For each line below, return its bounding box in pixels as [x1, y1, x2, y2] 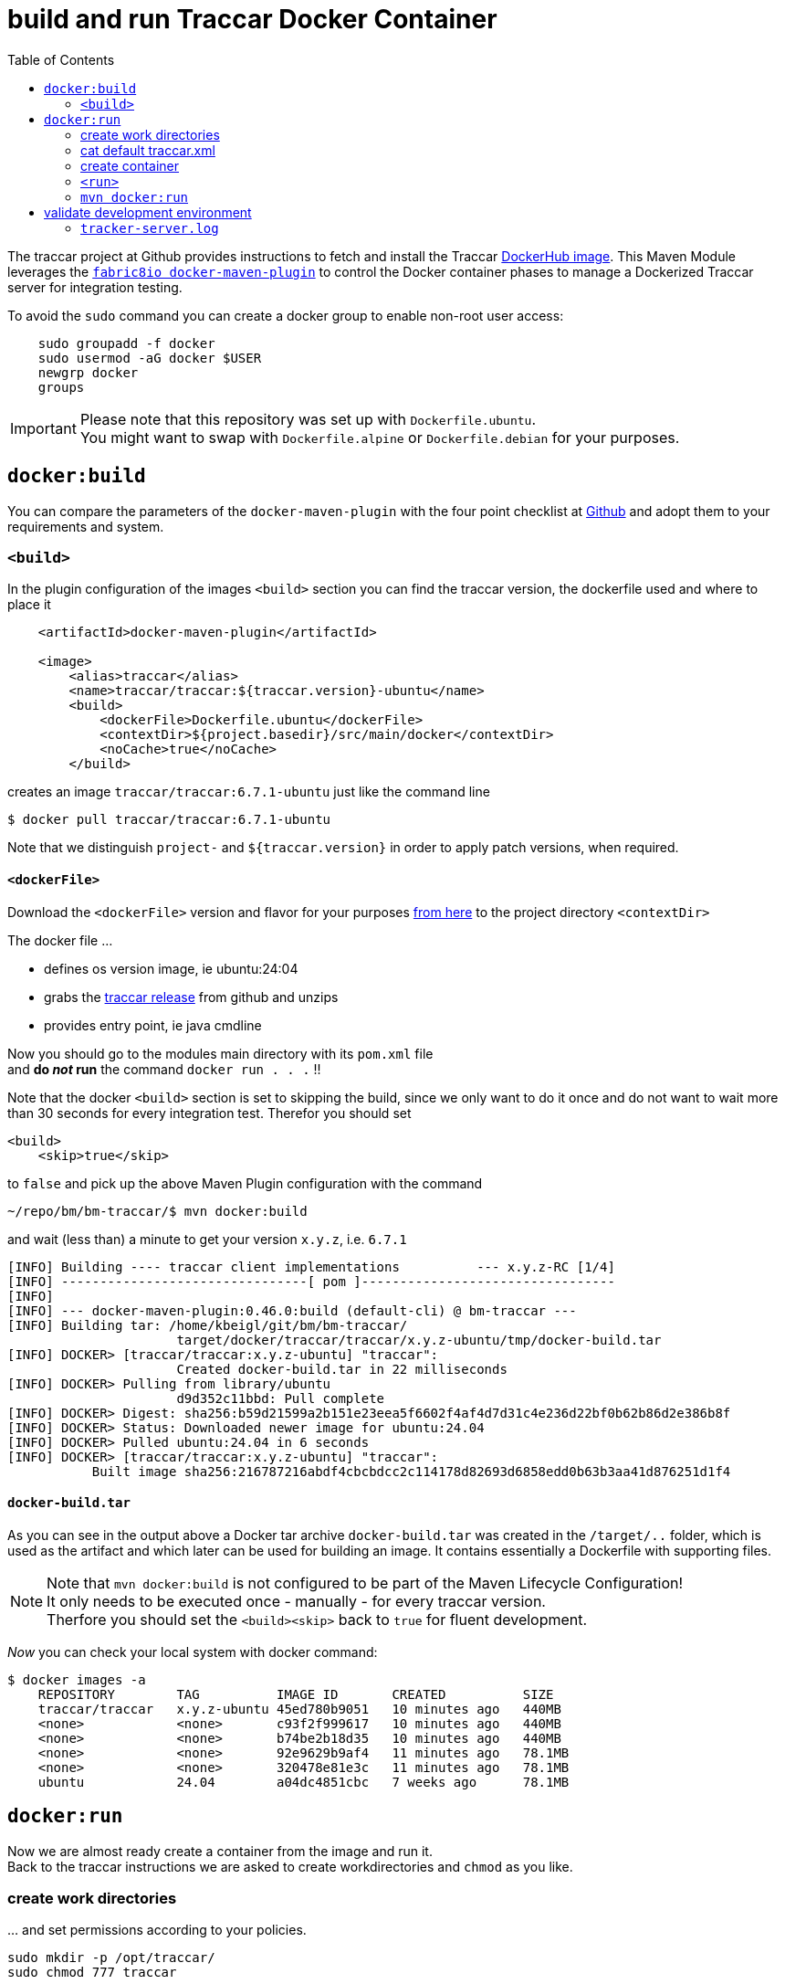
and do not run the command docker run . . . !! [7, 1061, 321, 1077]
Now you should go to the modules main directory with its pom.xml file [7, 1045, 434, 1061]
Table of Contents [7, 51, 115, 68]
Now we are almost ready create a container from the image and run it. [7, 1842, 433, 1859]
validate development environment [44, 204, 252, 220]
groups [37, 379, 85, 395]
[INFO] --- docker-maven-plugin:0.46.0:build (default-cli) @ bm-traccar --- [7, 1303, 577, 1318]
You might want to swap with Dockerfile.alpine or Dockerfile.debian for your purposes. [79, 427, 680, 447]
